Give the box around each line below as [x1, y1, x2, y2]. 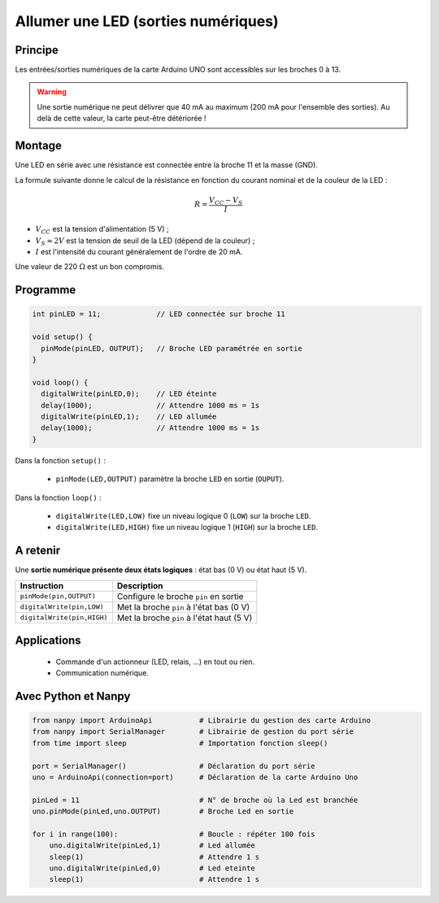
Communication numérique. [55, 667, 150, 678]
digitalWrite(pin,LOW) [20, 602, 105, 611]
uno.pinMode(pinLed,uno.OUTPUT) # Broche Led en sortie [32, 807, 294, 816]
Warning [37, 87, 67, 97]
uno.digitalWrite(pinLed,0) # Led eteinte [49, 864, 255, 873]
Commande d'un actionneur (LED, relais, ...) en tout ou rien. [55, 657, 255, 666]
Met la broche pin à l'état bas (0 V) [116, 601, 250, 613]
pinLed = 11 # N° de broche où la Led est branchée [32, 795, 359, 805]
